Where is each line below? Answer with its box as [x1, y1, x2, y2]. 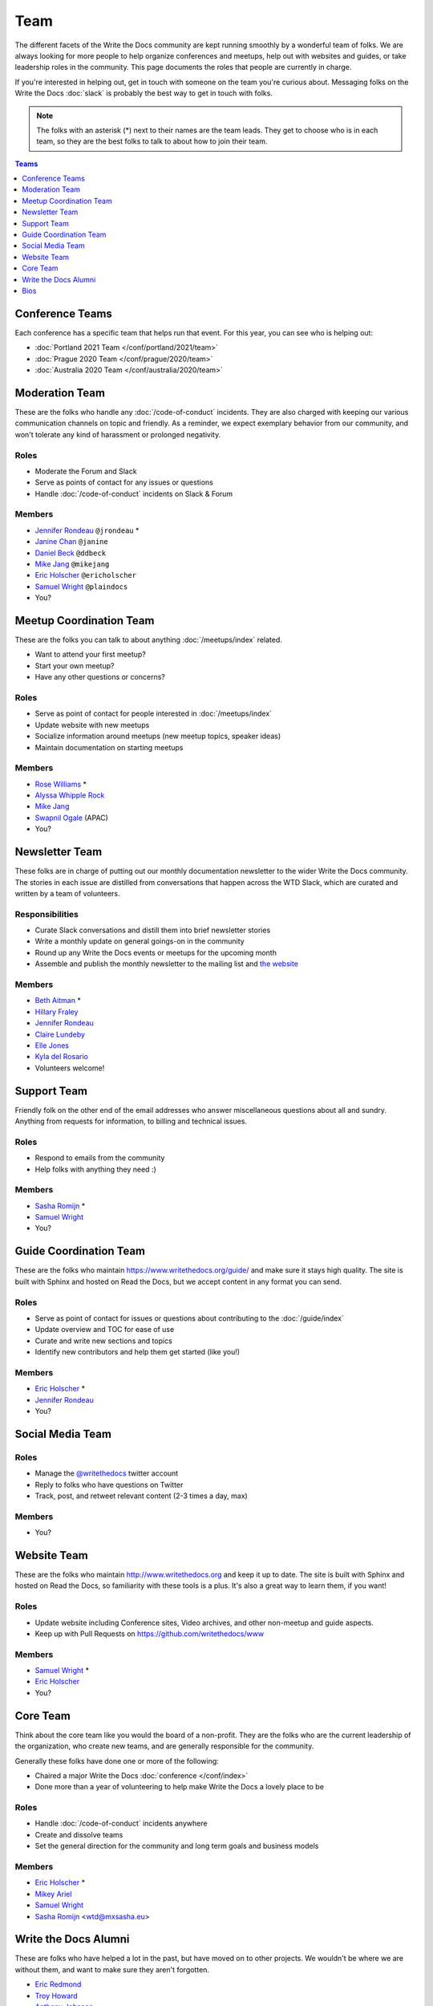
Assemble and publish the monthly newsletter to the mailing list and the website [34, 959, 298, 968]
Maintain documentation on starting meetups [34, 742, 184, 752]
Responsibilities [14, 908, 79, 920]
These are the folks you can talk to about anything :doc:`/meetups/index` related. [14, 635, 282, 645]
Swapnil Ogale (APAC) [34, 813, 108, 822]
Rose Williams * [34, 779, 87, 789]
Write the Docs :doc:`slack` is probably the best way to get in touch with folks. [14, 88, 273, 98]
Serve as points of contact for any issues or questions [34, 477, 214, 487]
